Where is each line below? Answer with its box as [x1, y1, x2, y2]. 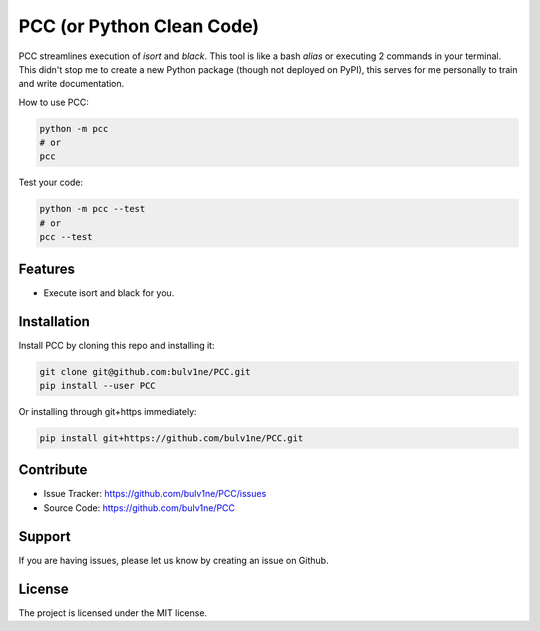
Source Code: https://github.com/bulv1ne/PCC [43, 501, 235, 514]
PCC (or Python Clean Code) [18, 15, 260, 37]
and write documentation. [18, 78, 125, 90]
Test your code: [18, 176, 84, 189]
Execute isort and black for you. [43, 286, 175, 299]
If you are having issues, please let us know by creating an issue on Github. [18, 554, 329, 566]
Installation [18, 313, 90, 330]
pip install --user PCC [39, 380, 157, 392]
